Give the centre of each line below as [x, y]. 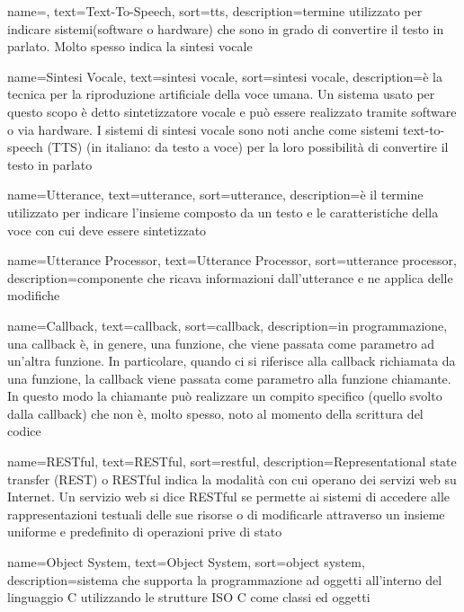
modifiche [34, 295]
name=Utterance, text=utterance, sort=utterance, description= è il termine [215, 195]
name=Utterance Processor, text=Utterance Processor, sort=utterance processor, [232, 260]
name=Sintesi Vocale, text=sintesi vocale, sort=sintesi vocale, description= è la [225, 76]
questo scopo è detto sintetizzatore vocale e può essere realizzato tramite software [232, 111]
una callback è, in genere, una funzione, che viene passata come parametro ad [221, 343]
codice [24, 431]
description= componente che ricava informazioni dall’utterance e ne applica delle [230, 277]
